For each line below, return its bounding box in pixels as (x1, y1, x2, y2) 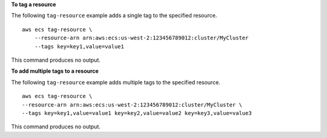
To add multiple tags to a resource (11, 67, 99, 75)
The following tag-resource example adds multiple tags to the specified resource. (11, 79, 220, 86)
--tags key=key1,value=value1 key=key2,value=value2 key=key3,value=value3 (22, 110, 252, 116)
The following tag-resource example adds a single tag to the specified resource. (11, 12, 217, 19)
